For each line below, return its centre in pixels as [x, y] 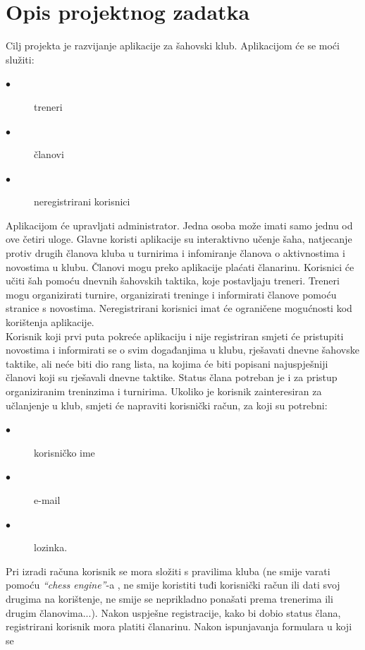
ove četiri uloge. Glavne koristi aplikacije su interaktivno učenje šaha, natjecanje [179, 239]
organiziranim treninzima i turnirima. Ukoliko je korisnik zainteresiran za [164, 391]
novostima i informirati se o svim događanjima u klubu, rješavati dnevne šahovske [182, 350]
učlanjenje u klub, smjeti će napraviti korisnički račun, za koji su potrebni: [167, 405]
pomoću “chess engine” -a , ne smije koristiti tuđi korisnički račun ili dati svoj [173, 585]
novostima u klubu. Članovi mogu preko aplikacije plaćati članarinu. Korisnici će [180, 266]
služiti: [20, 59]
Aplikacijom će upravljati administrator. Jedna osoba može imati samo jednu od [179, 225]
